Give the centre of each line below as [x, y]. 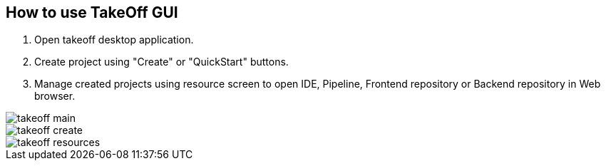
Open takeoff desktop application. [114, 40]
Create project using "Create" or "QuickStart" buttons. [161, 62]
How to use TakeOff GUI [92, 12]
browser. [55, 96]
